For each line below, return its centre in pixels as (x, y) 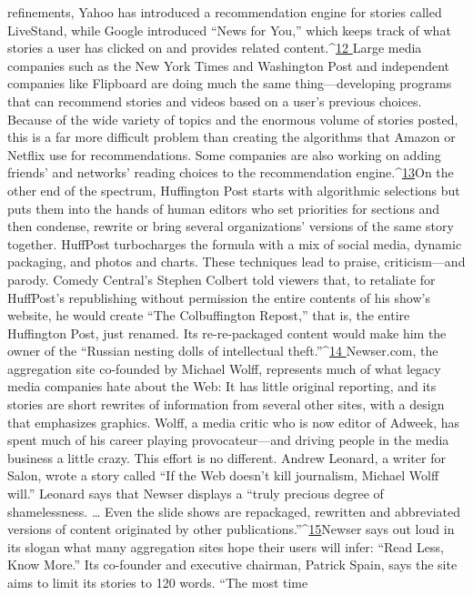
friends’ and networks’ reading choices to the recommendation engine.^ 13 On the (231, 172)
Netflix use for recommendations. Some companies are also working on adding (224, 154)
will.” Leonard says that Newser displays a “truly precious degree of (196, 494)
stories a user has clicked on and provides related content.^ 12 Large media (215, 48)
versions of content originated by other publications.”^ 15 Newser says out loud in (231, 529)
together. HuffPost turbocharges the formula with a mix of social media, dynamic (235, 243)
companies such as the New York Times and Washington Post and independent (229, 65)
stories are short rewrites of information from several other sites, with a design (226, 404)
